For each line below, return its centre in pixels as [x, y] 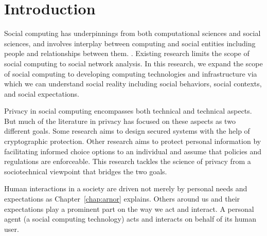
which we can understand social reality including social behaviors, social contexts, [133, 84]
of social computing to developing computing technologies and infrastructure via [131, 73]
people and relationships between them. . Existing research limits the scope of [127, 53]
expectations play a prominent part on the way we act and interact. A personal [129, 208]
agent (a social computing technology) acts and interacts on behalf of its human [130, 219]
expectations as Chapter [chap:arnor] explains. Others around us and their [122, 199]
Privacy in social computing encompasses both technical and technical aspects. [128, 111]
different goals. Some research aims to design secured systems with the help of [127, 131]
